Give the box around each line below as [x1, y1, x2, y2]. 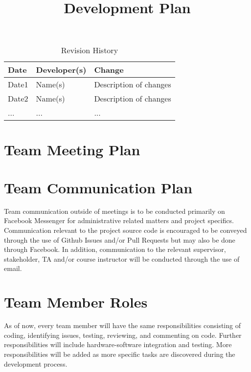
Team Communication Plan [4, 177, 193, 197]
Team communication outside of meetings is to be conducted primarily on [4, 206, 225, 216]
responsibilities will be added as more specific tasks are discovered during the [4, 349, 235, 359]
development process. [4, 358, 68, 369]
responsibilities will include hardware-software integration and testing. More [4, 339, 232, 350]
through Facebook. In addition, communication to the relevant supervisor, [4, 244, 226, 254]
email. [4, 263, 22, 273]
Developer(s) [36, 64, 87, 76]
